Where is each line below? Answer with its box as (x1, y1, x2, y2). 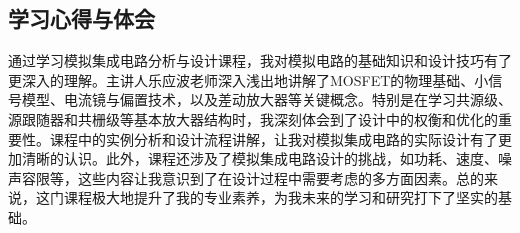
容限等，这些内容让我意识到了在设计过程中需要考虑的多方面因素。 (21, 167, 456, 188)
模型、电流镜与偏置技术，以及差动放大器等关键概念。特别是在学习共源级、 (21, 89, 512, 110)
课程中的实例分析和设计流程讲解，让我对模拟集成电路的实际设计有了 (49, 128, 498, 149)
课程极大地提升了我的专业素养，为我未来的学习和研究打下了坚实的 (63, 187, 498, 208)
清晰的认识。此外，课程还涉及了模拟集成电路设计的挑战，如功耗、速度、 (21, 148, 498, 169)
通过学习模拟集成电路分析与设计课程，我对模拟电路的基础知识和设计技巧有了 (8, 50, 512, 71)
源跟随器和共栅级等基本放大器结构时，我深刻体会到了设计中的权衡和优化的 (8, 108, 498, 129)
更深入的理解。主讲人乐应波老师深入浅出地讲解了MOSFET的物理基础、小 (8, 69, 489, 90)
